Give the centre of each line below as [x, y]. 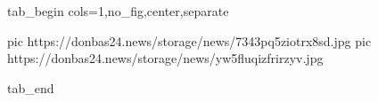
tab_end [31, 87]
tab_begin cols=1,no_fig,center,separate [118, 11]
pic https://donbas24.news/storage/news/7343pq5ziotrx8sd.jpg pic [189, 40]
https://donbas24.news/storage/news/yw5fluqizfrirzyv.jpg [165, 58]
